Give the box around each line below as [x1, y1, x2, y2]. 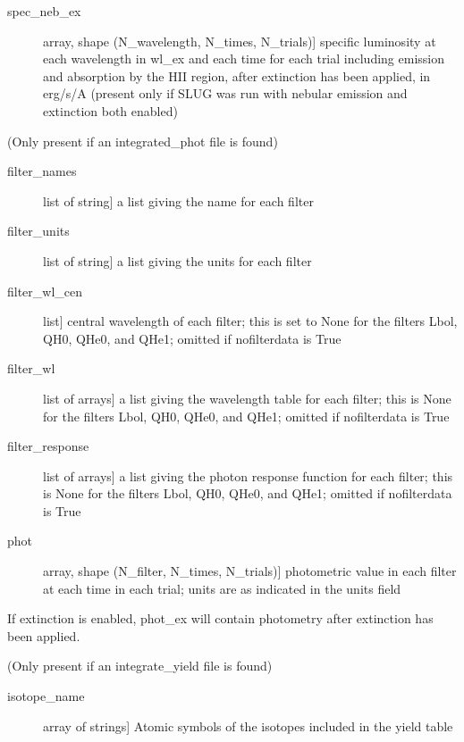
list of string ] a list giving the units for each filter [43, 251, 312, 270]
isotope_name [7, 687, 85, 705]
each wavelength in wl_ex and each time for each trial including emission [43, 49, 444, 68]
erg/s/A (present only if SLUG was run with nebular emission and [43, 84, 408, 103]
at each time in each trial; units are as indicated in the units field [43, 579, 401, 597]
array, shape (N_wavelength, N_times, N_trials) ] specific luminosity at [43, 31, 436, 50]
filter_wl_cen [7, 281, 83, 300]
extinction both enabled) [43, 101, 178, 120]
